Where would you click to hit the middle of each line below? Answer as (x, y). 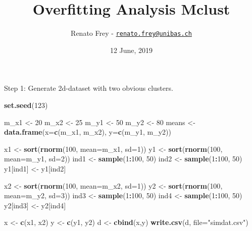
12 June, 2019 (131, 50)
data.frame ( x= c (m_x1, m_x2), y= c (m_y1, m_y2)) (88, 132)
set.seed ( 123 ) (26, 105)
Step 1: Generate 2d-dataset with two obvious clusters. (89, 88)
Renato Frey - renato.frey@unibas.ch (131, 33)
